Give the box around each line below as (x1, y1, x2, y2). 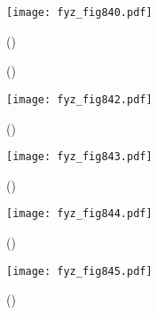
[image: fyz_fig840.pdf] (6, 6, 153, 19)
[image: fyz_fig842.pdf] (6, 93, 153, 106)
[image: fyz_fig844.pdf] (6, 207, 153, 221)
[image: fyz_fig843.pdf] (6, 150, 153, 164)
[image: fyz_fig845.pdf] (6, 264, 153, 278)
